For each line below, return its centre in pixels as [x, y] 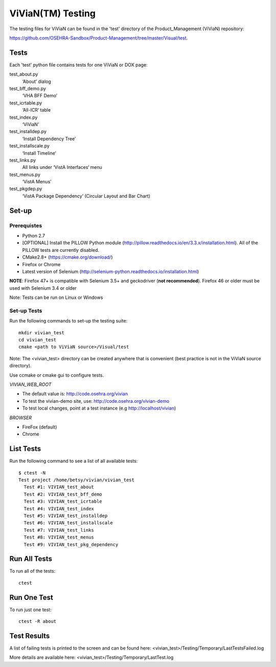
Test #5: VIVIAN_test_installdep [66, 516]
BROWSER [21, 418]
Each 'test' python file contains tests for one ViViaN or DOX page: [78, 64]
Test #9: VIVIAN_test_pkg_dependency [71, 544]
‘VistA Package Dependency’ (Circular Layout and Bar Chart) [86, 196]
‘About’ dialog [37, 81]
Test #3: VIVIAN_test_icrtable [63, 501]
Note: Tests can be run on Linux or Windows [56, 297]
